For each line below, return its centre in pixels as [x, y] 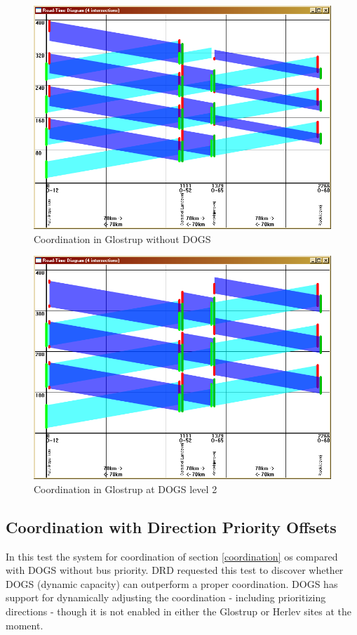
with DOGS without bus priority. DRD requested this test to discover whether [175, 570]
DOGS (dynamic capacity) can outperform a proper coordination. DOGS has [172, 583]
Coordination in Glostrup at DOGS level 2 [126, 489]
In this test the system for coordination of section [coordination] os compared [172, 556]
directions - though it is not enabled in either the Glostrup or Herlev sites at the [179, 611]
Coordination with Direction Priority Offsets [171, 526]
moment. [25, 625]
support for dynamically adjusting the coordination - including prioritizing [166, 597]
